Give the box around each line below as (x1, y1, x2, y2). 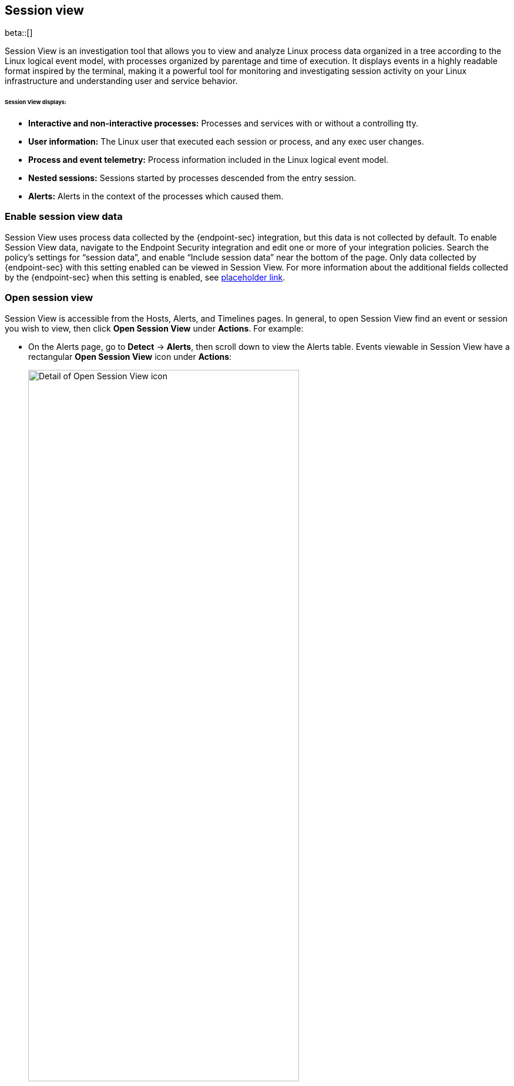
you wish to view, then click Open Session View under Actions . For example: (5, 323, 304, 333)
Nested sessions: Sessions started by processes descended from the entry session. (28, 173, 357, 183)
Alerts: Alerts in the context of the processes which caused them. (28, 191, 284, 202)
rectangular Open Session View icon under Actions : (28, 351, 232, 362)
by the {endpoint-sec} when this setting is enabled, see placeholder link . (5, 272, 285, 282)
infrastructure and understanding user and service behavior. (5, 76, 238, 86)
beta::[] (5, 28, 33, 38)
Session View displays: (5, 99, 67, 106)
